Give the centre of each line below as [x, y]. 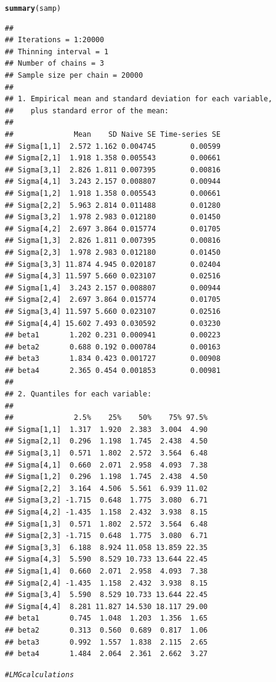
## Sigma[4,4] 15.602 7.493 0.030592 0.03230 [113, 323]
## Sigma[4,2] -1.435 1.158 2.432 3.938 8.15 [106, 512]
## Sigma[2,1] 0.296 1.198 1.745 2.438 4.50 [106, 441]
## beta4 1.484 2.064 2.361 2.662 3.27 [106, 654]
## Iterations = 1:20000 [55, 40]
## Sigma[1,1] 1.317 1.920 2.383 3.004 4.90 [106, 429]
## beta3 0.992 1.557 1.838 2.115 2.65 [106, 642]
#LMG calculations [39, 674]
